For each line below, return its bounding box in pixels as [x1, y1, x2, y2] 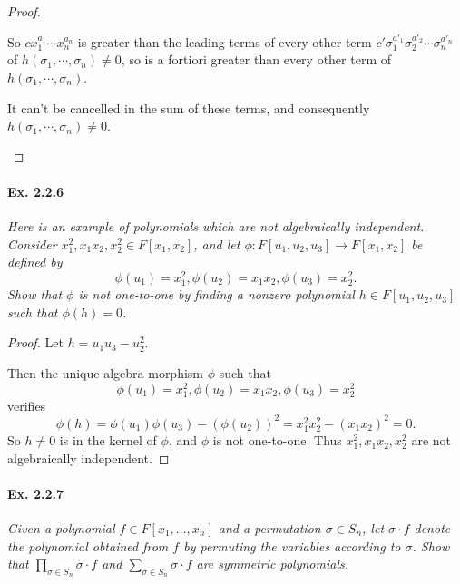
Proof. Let [7, 333, 64, 352]
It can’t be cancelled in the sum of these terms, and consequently [7, 98, 370, 117]
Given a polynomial [7, 519, 115, 538]
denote [414, 519, 451, 538]
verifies [7, 395, 46, 414]
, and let [193, 234, 240, 253]
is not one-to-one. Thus [212, 431, 342, 450]
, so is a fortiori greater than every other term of [121, 50, 391, 69]
